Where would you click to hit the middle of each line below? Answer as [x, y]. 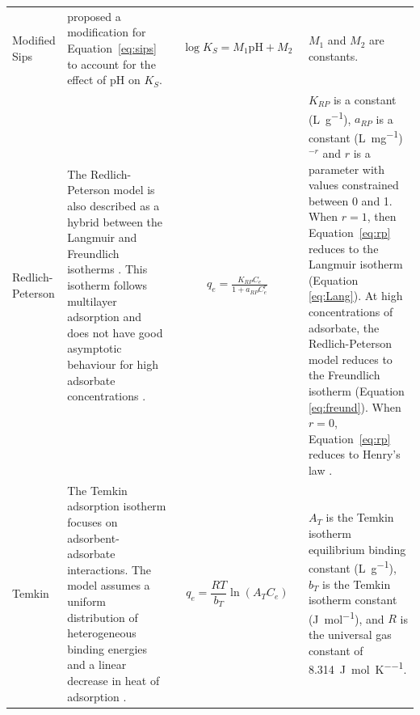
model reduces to [350, 359]
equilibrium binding [357, 549]
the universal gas [350, 634]
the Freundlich [344, 375]
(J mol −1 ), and [346, 617]
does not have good [115, 332]
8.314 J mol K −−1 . [357, 668]
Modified [34, 40]
